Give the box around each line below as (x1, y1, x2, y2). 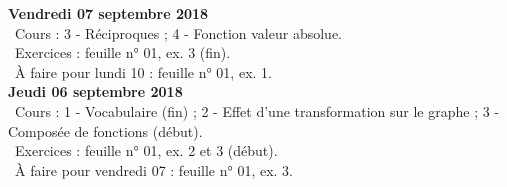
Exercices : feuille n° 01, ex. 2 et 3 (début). (14, 140, 278, 161)
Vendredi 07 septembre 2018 (8, 3, 209, 23)
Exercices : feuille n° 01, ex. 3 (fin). (14, 42, 231, 63)
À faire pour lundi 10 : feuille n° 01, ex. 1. (14, 61, 272, 82)
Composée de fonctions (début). (8, 120, 203, 141)
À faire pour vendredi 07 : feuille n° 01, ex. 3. (14, 159, 293, 180)
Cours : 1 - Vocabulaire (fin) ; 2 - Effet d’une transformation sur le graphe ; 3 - (14, 100, 500, 121)
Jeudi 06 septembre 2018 (8, 81, 183, 102)
